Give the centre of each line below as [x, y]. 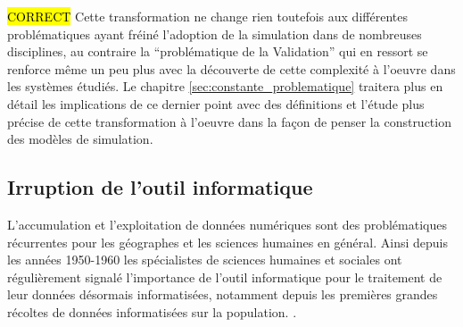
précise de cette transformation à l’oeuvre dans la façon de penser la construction [229, 121]
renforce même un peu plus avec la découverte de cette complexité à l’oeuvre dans [231, 68]
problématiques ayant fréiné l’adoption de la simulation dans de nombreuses [215, 34]
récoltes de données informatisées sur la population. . [152, 311]
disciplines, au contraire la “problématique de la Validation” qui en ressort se [218, 51]
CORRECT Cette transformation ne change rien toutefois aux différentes [207, 16]
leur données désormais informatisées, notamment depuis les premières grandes [223, 294]
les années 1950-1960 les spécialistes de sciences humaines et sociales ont [205, 260]
